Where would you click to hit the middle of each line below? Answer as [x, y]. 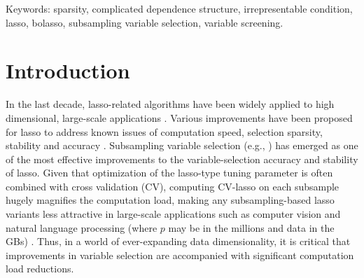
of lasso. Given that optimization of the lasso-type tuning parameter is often [169, 173]
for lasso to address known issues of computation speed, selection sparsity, [164, 131]
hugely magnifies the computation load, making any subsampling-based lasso [170, 200]
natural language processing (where [82, 227]
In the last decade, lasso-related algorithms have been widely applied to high [170, 104]
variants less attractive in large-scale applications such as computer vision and [173, 214]
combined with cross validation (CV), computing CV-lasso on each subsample [173, 186]
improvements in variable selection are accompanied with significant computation [180, 255]
